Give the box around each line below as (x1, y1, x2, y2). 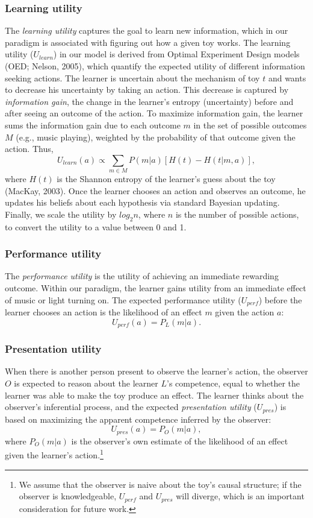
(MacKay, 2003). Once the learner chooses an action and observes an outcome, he (5, 184, 306, 197)
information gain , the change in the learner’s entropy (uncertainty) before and (5, 95, 294, 107)
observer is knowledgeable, (19, 490, 117, 502)
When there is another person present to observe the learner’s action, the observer (5, 365, 308, 377)
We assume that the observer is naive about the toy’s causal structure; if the (19, 478, 302, 490)
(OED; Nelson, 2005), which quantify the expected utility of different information (5, 60, 305, 72)
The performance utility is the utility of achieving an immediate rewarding (5, 270, 279, 282)
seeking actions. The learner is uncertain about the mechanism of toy (5, 71, 260, 84)
